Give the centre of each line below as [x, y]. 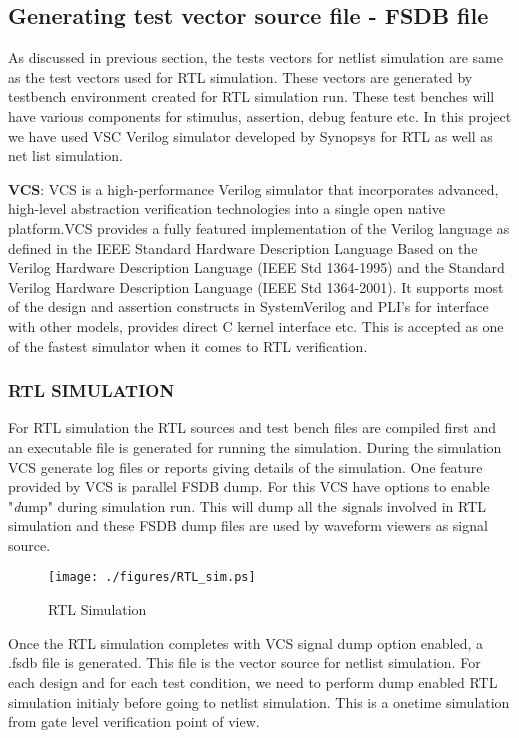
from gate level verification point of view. [134, 721]
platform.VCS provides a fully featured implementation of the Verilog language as [259, 227]
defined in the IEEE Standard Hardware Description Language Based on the [243, 247]
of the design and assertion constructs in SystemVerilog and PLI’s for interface [248, 306]
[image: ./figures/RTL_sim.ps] [152, 577]
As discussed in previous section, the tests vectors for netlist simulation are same [255, 57]
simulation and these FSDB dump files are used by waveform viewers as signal [248, 525]
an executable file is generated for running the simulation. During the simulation [255, 446]
